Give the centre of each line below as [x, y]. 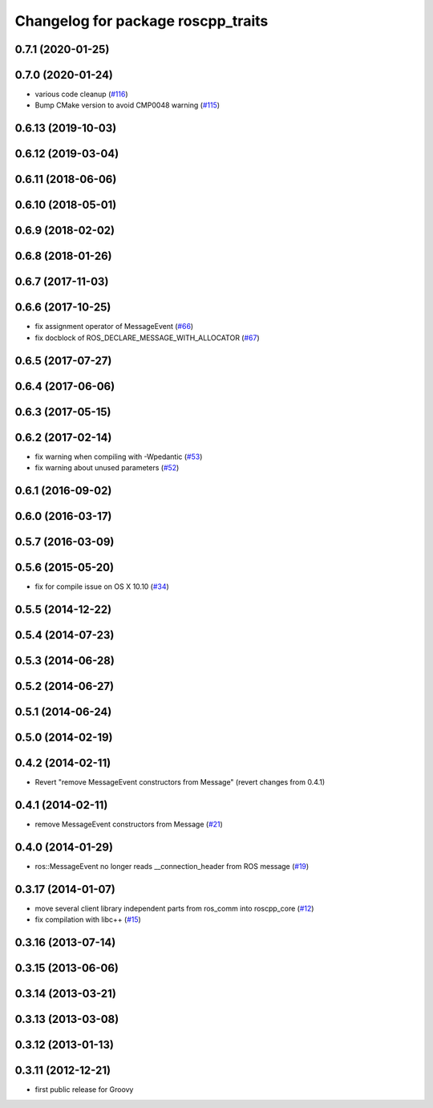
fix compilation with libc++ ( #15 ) [88, 919]
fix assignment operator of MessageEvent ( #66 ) [114, 327]
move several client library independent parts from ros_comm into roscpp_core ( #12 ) [174, 908]
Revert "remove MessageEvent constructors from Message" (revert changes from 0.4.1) [180, 782]
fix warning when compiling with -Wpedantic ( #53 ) [119, 457]
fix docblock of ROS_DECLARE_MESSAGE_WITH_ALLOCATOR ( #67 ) [147, 338]
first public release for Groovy [84, 1090]
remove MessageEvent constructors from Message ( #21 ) [129, 824]
